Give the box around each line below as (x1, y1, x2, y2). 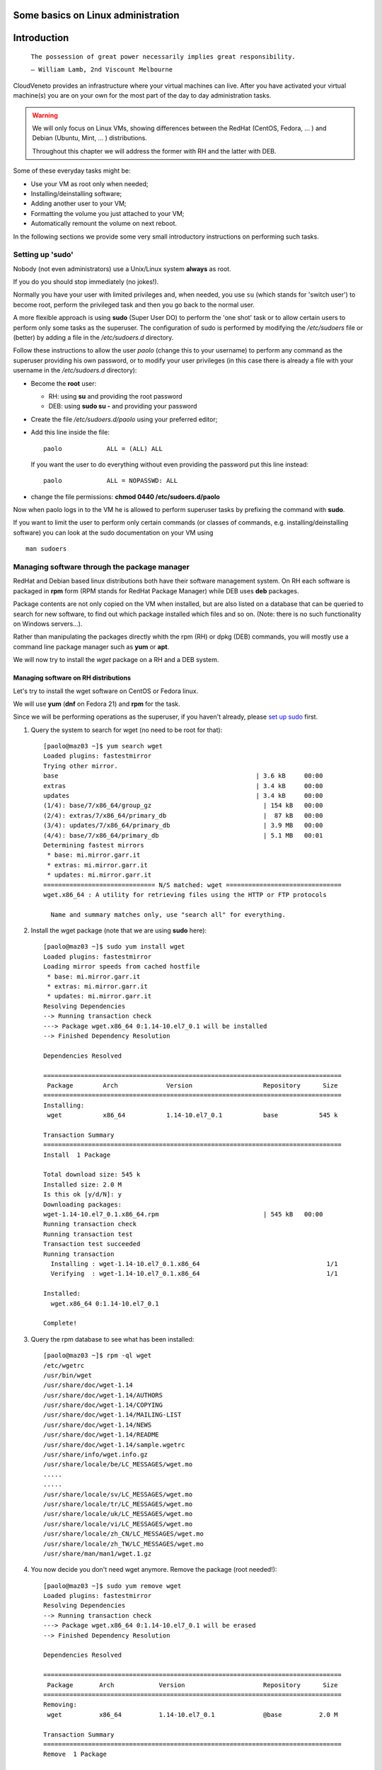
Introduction (13, 32, 69, 44)
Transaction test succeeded (43, 1240, 141, 1248)
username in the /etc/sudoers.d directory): (13, 366, 137, 375)
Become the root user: (30, 379, 97, 387)
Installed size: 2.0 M (43, 1180, 122, 1189)
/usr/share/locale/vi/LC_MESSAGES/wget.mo (43, 1519, 193, 1528)
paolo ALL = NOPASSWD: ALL (43, 476, 178, 485)
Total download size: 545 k (43, 1170, 141, 1179)
